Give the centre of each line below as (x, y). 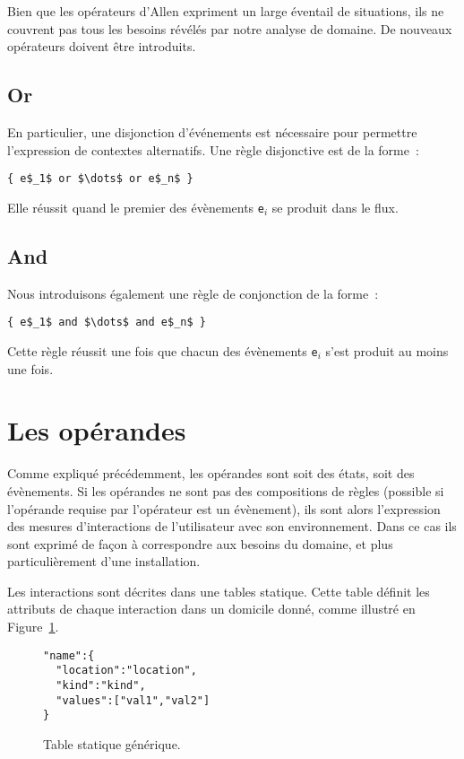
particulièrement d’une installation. (104, 561)
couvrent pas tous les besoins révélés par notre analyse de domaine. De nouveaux (230, 28)
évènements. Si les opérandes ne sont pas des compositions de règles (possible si (226, 490)
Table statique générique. (112, 743)
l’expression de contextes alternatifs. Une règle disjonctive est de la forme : (213, 149)
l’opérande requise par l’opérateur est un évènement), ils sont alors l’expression (224, 508)
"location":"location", (126, 671)
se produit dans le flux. (335, 207)
